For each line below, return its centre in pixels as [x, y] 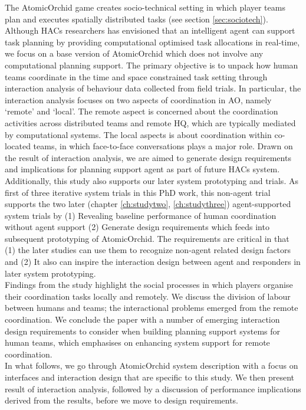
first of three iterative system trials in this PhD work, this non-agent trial [138, 192]
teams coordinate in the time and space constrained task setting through [136, 76]
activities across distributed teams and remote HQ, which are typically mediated [150, 122]
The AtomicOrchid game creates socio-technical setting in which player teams [145, 7]
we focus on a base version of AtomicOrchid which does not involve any [134, 53]
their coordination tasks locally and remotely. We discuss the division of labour [148, 296]
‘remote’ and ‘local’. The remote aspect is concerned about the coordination [142, 111]
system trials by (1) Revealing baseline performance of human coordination [141, 215]
